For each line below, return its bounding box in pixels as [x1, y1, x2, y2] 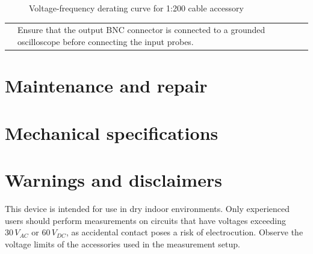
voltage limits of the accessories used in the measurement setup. [5, 237, 240, 250]
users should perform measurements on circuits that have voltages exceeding [5, 214, 286, 226]
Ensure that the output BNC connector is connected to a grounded [17, 23, 265, 36]
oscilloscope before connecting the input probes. [17, 35, 194, 47]
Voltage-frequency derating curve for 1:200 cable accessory [29, 2, 244, 14]
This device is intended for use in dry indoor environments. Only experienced [5, 202, 290, 214]
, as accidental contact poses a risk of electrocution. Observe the [66, 226, 303, 238]
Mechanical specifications [5, 120, 218, 145]
